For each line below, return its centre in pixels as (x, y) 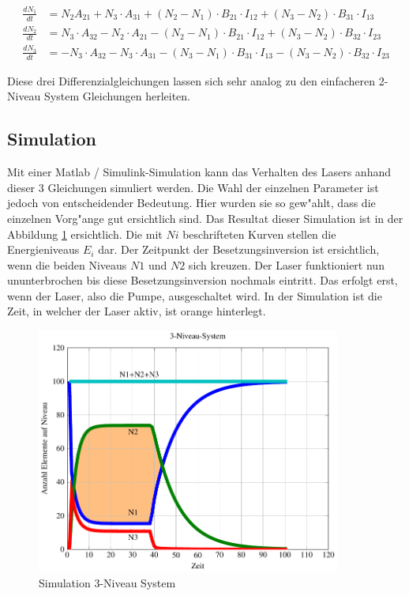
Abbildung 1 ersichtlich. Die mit (85, 234)
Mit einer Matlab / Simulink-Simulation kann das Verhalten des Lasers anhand (199, 172)
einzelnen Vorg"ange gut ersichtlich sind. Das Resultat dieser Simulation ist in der (205, 218)
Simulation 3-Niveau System (107, 582)
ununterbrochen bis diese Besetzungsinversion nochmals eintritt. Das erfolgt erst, (203, 280)
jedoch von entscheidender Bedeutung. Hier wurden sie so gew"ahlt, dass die (191, 203)
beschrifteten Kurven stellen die (259, 234)
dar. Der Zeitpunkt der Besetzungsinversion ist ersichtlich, (239, 249)
